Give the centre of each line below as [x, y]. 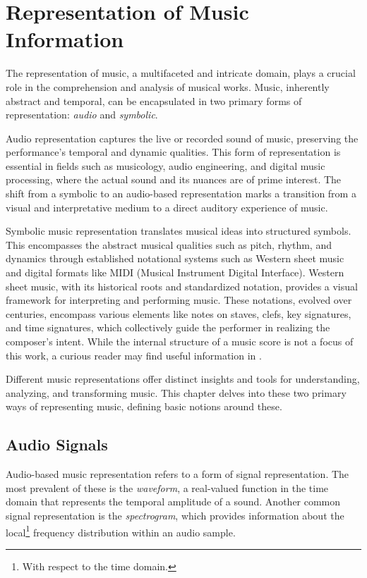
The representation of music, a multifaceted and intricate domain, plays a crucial [181, 73]
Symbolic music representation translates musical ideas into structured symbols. [179, 231]
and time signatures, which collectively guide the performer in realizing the [168, 327]
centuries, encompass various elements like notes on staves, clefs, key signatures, [179, 313]
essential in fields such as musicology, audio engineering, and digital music [166, 165]
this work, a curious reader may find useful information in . [134, 355]
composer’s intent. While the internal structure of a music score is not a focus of [180, 341]
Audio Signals [57, 444]
